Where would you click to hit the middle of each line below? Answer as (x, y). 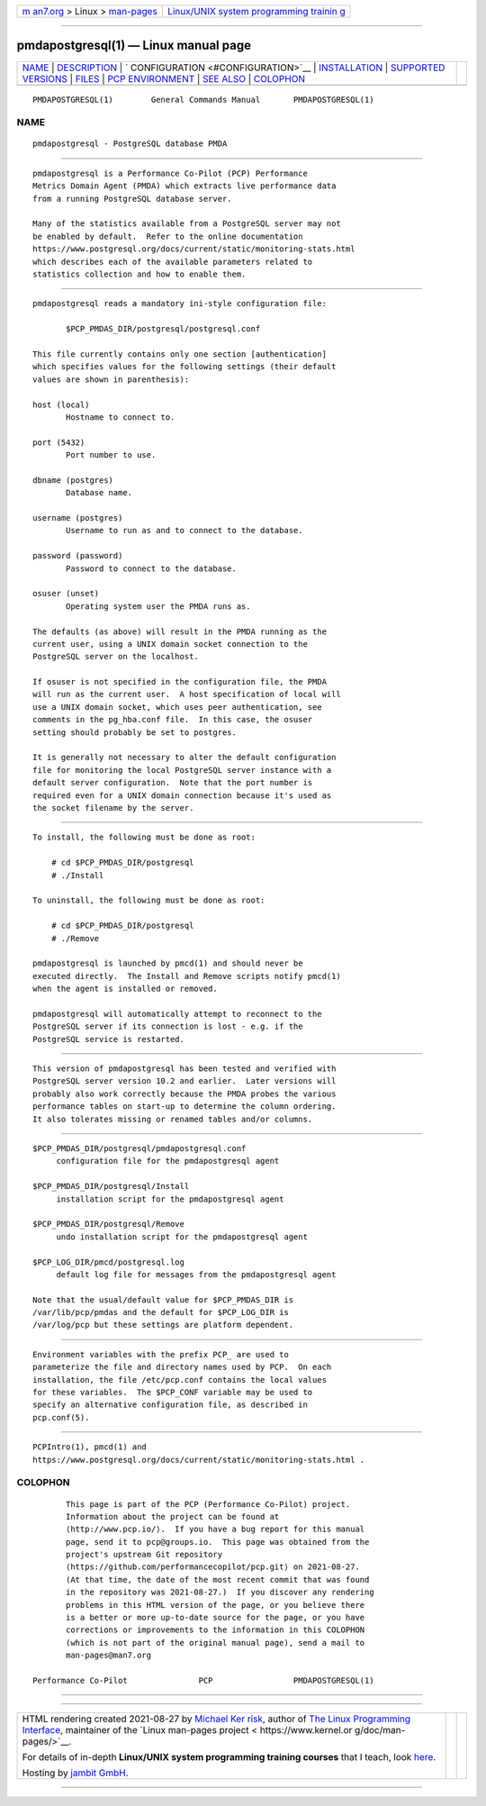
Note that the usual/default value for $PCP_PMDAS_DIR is (163, 1300)
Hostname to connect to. (121, 417)
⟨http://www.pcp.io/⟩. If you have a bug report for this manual (216, 1529)
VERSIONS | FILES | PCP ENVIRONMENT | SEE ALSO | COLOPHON (164, 78)
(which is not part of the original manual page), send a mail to (216, 1643)
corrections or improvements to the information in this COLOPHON (216, 1630)
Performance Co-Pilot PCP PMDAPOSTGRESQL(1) (203, 1680)
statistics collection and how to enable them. (139, 274)
